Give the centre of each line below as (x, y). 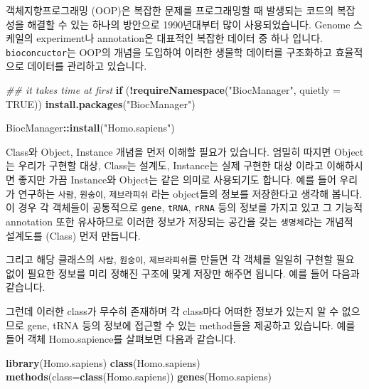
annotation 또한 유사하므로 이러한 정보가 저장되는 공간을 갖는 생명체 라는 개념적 (180, 221)
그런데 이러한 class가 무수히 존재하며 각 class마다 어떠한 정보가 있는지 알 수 (172, 311)
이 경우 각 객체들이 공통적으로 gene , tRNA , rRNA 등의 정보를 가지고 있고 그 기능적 (184, 207)
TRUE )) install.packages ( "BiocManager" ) (101, 103)
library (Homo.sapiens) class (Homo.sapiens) (103, 362)
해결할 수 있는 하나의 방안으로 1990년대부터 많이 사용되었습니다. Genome (189, 24)
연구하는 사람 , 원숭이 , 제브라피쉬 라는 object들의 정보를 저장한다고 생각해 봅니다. (190, 193)
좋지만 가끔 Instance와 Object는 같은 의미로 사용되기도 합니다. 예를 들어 (177, 179)
